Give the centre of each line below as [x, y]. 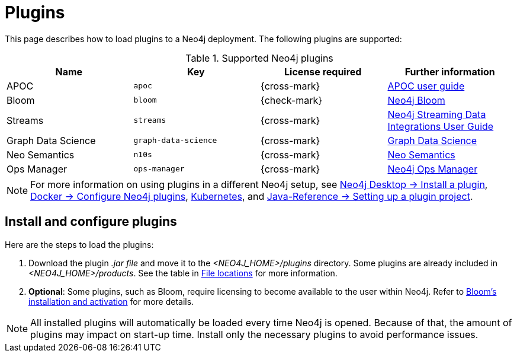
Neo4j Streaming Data [437, 114]
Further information [450, 71]
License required [323, 71]
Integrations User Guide [441, 126]
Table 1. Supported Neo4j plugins [259, 58]
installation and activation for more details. [111, 301]
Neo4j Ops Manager [433, 169]
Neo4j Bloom [416, 100]
